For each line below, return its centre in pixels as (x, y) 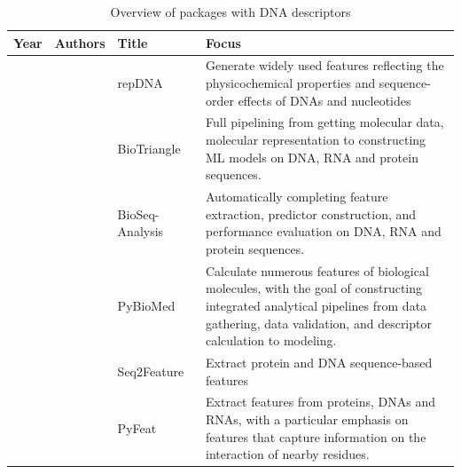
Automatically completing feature (297, 197)
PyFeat (137, 427)
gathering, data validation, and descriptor (319, 323)
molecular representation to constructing (316, 140)
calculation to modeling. (271, 340)
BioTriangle (149, 148)
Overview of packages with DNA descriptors (230, 12)
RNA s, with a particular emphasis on (307, 419)
